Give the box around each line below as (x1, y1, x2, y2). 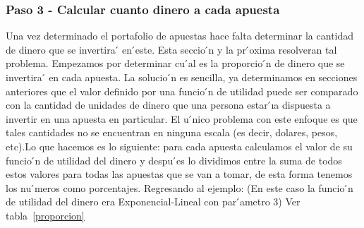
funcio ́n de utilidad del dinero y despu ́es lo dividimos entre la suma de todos (6, 152, 342, 167)
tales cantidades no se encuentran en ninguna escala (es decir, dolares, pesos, (6, 125, 338, 140)
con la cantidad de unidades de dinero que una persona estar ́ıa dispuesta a (6, 97, 331, 112)
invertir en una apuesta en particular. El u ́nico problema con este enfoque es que (6, 111, 358, 126)
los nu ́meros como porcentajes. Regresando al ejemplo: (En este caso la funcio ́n (6, 180, 353, 195)
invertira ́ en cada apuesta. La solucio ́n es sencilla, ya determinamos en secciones (6, 70, 358, 84)
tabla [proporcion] (6, 208, 85, 222)
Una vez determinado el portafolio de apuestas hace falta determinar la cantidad (6, 28, 354, 43)
